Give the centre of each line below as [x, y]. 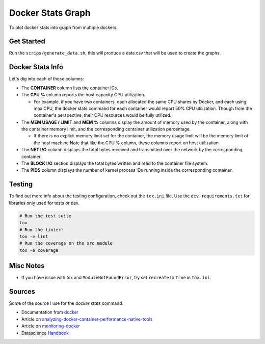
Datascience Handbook [45, 333]
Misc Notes [27, 266]
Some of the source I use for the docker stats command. [66, 303]
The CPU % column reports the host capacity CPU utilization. [83, 95]
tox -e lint [34, 236]
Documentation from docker [50, 312]
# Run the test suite [45, 216]
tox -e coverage [39, 250]
